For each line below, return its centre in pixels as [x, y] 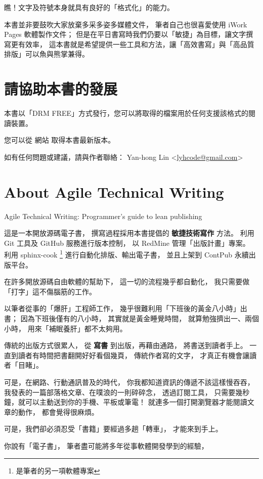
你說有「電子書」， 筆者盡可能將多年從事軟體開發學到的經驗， [106, 445]
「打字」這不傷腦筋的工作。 [50, 291]
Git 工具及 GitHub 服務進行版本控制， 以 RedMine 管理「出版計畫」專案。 [127, 243]
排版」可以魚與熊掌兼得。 [47, 54]
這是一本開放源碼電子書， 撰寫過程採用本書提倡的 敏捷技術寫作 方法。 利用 [129, 233]
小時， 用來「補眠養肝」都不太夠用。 [65, 328]
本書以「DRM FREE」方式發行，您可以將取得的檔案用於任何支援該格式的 [126, 113]
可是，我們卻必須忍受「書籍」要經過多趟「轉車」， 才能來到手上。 [113, 429]
